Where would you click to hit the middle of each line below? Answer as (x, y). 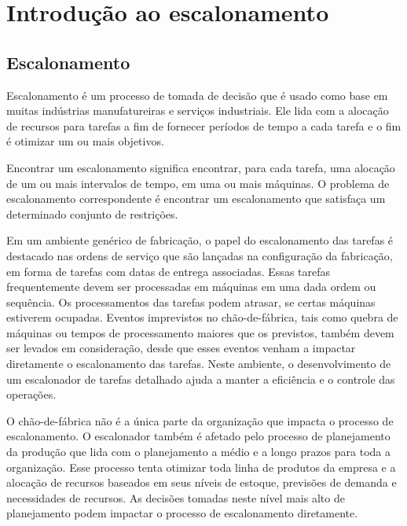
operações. (31, 394)
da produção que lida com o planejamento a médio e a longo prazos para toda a (199, 452)
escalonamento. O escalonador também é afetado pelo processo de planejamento (198, 436)
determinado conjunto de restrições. (92, 213)
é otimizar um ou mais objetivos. (85, 141)
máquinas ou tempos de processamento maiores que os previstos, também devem (200, 332)
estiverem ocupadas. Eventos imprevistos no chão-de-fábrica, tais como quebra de (202, 317)
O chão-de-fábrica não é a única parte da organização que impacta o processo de (200, 420)
